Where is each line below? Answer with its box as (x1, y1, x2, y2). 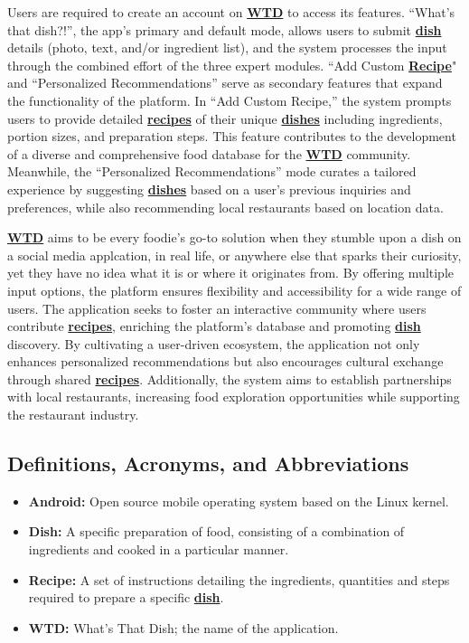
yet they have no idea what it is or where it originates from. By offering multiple (7, 263, 455, 282)
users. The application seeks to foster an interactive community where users (7, 298, 427, 317)
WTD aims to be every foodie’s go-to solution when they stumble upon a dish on (7, 228, 462, 247)
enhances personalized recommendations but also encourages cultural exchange (7, 352, 444, 371)
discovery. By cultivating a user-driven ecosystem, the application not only (7, 334, 420, 353)
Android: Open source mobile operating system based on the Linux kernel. (28, 491, 449, 510)
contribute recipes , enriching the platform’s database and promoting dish (7, 317, 421, 336)
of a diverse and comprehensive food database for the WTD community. (7, 144, 411, 163)
